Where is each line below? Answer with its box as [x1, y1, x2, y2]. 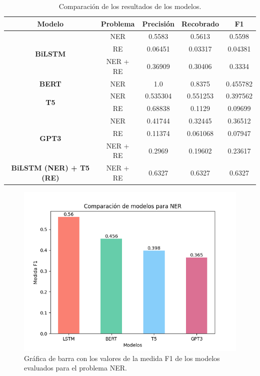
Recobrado [181, 18, 219, 28]
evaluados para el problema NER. [24, 362, 127, 373]
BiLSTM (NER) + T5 [11, 162, 90, 173]
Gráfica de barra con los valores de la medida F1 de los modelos [24, 352, 220, 363]
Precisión [142, 18, 174, 28]
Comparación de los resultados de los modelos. [58, 1, 201, 11]
